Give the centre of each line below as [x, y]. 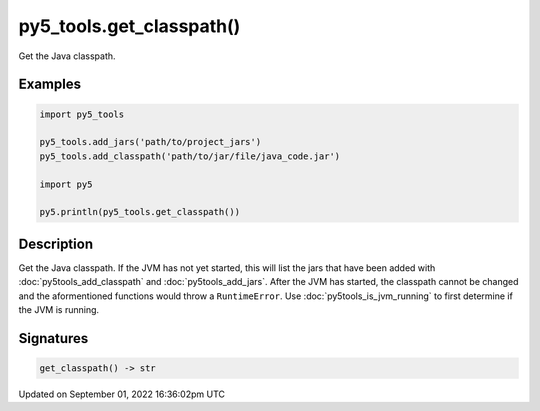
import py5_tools [82, 114]
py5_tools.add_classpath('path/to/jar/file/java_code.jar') [190, 156]
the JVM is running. [59, 309]
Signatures [53, 338]
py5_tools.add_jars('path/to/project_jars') [150, 142]
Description [56, 243]
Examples [50, 84]
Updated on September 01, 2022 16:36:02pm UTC [121, 394]
